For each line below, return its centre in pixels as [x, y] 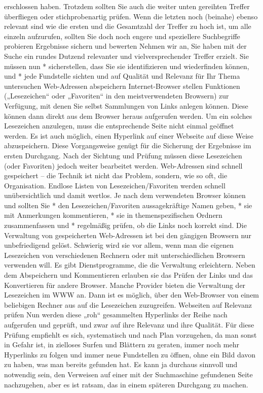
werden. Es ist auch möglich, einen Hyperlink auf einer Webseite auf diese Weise [129, 135]
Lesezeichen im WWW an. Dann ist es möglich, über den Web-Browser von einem [132, 295]
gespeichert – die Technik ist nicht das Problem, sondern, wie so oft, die [116, 175]
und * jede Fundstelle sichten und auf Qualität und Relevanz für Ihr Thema [122, 76]
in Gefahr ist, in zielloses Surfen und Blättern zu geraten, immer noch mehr [122, 345]
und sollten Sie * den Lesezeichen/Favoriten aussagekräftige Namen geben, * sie [128, 205]
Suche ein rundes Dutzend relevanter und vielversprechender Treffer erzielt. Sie [126, 56]
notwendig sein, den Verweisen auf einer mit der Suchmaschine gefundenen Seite [128, 374]
